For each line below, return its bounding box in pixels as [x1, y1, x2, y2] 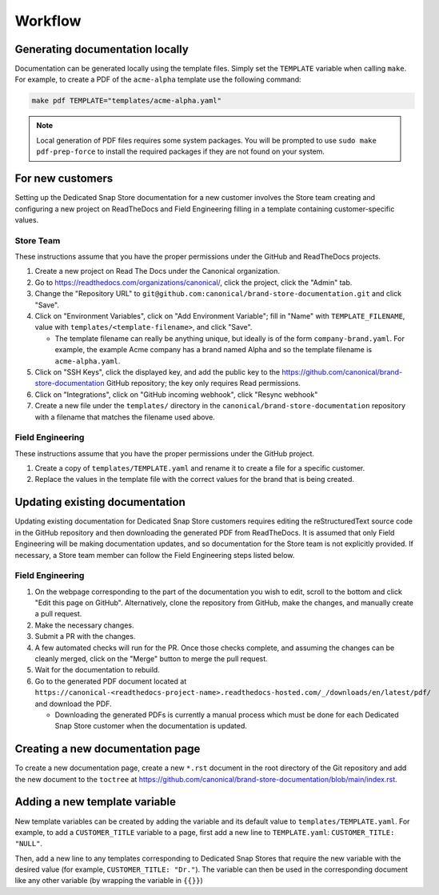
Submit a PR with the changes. [34, 632, 136, 641]
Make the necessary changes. [34, 620, 135, 630]
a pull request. [34, 609, 82, 619]
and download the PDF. [34, 699, 112, 708]
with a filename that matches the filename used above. [34, 412, 215, 422]
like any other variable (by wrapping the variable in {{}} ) [14, 876, 203, 885]
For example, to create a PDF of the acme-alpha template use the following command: [14, 74, 301, 84]
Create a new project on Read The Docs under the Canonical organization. [34, 267, 280, 276]
